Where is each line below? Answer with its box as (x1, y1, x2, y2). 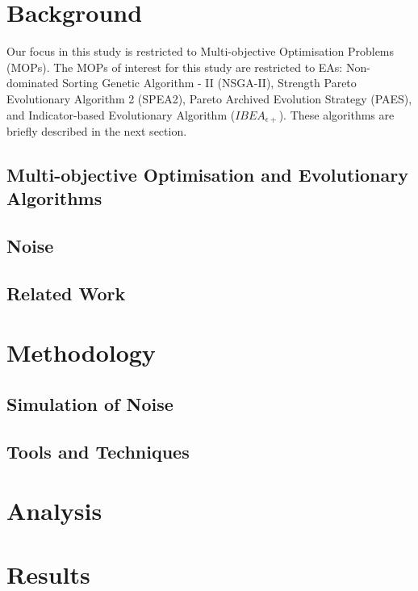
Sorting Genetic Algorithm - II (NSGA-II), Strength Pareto (62, 74, 357, 91)
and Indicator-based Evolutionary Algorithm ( (6, 106, 236, 123)
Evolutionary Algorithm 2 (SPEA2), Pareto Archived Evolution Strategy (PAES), (6, 90, 412, 107)
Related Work (6, 280, 126, 305)
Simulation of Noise (6, 392, 173, 417)
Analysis (6, 494, 102, 527)
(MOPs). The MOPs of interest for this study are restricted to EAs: (6, 58, 343, 75)
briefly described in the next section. (6, 122, 187, 139)
